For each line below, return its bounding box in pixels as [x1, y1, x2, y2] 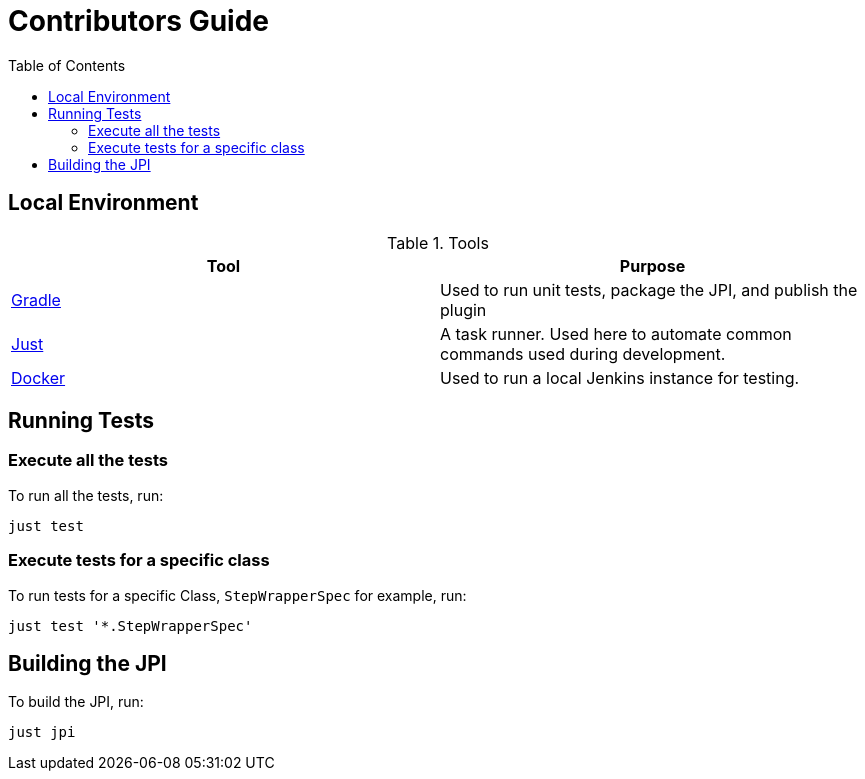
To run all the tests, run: [8, 486, 164, 504]
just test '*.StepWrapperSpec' [8, 617, 253, 634]
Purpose [619, 255, 686, 276]
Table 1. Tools [387, 232, 489, 253]
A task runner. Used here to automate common [440, 323, 792, 344]
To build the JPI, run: [8, 693, 144, 711]
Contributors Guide [8, 4, 269, 38]
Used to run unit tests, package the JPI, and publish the [440, 279, 858, 300]
